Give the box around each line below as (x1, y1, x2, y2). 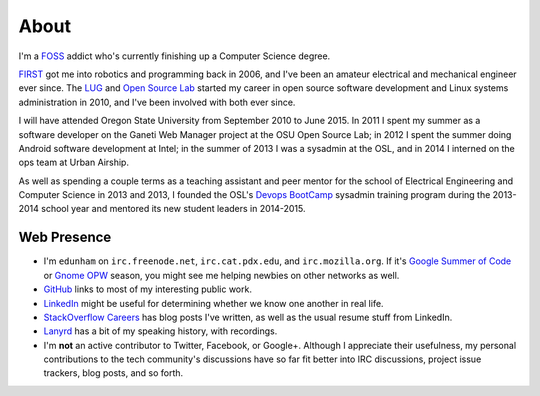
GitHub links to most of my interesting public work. (43, 283, 252, 295)
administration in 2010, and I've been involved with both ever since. (18, 96, 296, 108)
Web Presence (18, 229, 112, 246)
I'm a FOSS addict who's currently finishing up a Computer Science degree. (18, 50, 331, 62)
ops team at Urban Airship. (18, 156, 130, 169)
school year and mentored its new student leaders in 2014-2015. (41, 203, 306, 215)
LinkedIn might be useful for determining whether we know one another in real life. (43, 297, 384, 309)
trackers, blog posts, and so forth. (43, 367, 184, 379)
